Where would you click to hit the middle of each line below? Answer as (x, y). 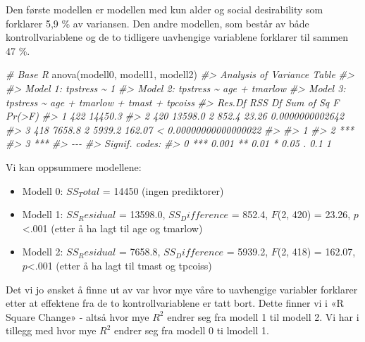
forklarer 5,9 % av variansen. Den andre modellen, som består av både (157, 23)
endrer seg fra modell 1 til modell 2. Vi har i (263, 316)
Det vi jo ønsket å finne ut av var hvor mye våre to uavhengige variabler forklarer (182, 289)
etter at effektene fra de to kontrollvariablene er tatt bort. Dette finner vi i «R (175, 303)
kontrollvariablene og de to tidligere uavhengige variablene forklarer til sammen (177, 37)
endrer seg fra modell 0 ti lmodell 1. (192, 330)
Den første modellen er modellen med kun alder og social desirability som (165, 9)
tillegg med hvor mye (51, 330)
